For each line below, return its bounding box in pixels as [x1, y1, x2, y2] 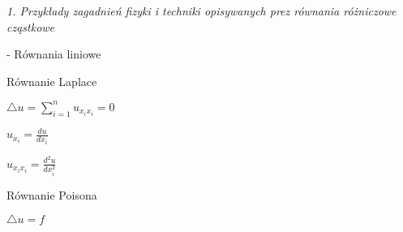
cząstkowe [6, 18, 55, 35]
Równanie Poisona [6, 186, 97, 203]
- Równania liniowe [6, 45, 101, 62]
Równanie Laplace [6, 72, 97, 89]
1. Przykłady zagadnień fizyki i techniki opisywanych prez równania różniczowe [6, 2, 397, 19]
